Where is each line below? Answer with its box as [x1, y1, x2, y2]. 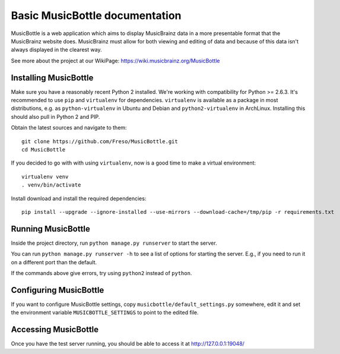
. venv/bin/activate [21, 182, 81, 188]
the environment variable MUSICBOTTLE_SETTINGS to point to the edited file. [11, 309, 199, 316]
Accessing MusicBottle [11, 324, 99, 335]
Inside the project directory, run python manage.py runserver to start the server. [11, 239, 217, 246]
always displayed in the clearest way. [11, 46, 102, 53]
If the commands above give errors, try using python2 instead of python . [11, 270, 192, 276]
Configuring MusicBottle [11, 285, 104, 295]
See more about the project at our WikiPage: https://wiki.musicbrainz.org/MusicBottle [11, 57, 220, 64]
